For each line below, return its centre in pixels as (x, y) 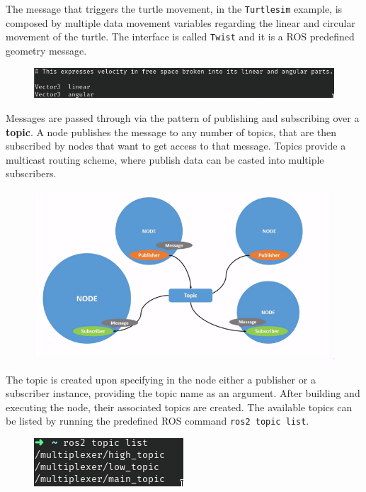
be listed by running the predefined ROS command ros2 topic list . (158, 421)
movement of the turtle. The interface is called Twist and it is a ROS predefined (180, 37)
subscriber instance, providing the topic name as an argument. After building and (183, 393)
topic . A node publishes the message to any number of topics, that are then (171, 132)
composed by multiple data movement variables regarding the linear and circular (181, 22)
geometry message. (46, 50)
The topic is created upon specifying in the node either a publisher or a (161, 379)
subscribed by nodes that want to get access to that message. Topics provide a (176, 146)
